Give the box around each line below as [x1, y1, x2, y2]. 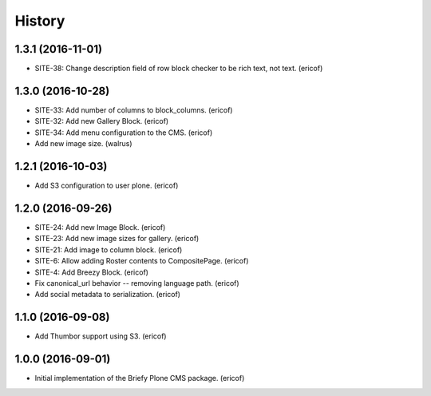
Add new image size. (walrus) [34, 139, 132, 148]
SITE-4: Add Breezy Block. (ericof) [34, 267, 149, 277]
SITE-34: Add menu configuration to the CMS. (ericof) [34, 128, 213, 137]
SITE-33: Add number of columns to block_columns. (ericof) [34, 105, 233, 115]
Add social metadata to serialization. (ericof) [34, 290, 181, 299]
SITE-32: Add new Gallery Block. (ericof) [34, 117, 169, 126]
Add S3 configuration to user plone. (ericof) [34, 180, 179, 191]
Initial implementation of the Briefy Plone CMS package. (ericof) [34, 374, 245, 383]
